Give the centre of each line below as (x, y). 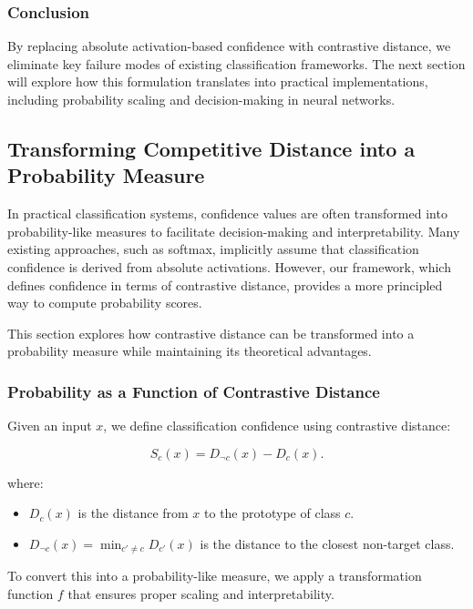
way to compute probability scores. (105, 303)
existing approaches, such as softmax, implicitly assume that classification (213, 249)
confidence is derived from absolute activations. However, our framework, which (229, 266)
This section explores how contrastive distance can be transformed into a (211, 333)
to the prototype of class (272, 513)
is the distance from (133, 513)
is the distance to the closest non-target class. (327, 543)
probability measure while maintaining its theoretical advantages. (190, 351)
